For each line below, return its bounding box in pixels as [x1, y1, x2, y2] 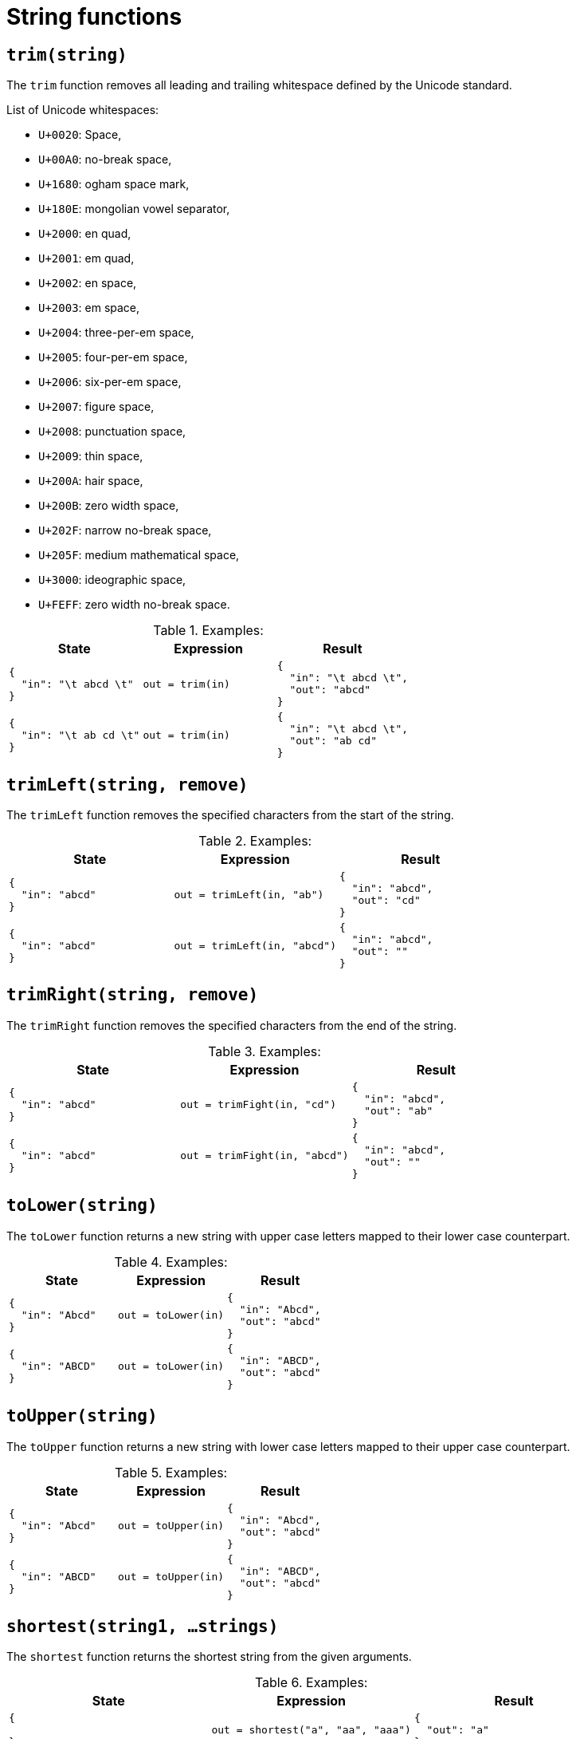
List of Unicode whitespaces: [6, 103, 159, 117]
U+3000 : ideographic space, [38, 573, 186, 587]
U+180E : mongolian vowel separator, [38, 202, 230, 216]
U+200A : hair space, [38, 474, 143, 488]
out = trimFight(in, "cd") [180, 1098, 336, 1111]
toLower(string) [6, 1196, 158, 1216]
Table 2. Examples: [198, 833, 312, 850]
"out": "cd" [351, 894, 421, 907]
